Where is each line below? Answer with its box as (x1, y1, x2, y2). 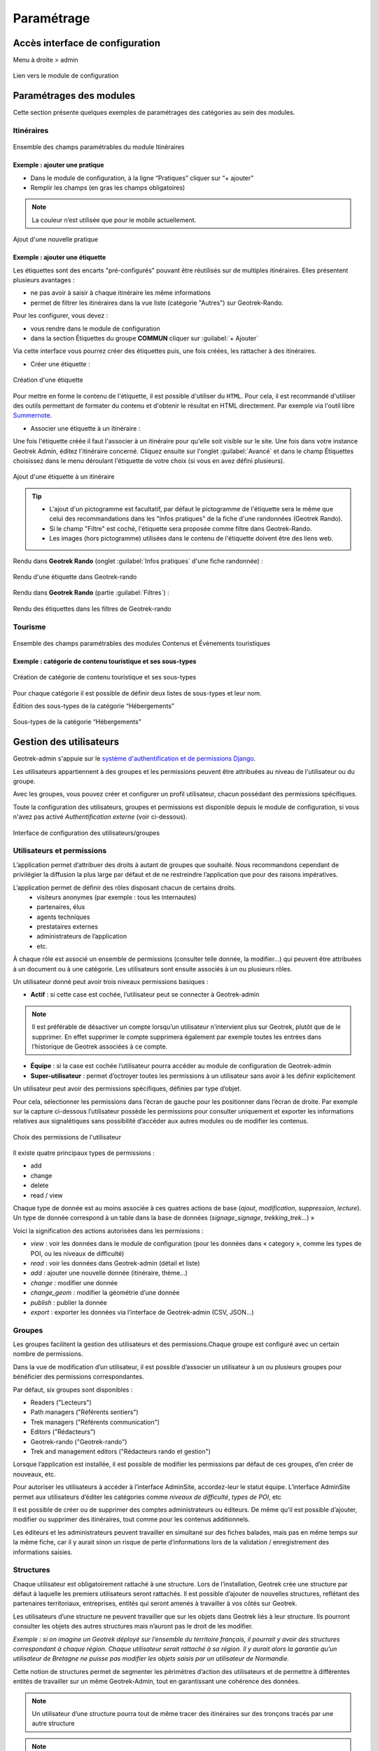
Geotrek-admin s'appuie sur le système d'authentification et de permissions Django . (13, 754, 256, 763)
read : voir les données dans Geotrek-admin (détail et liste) (30, 1259, 200, 1267)
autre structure (31, 1719, 75, 1728)
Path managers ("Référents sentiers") (30, 1408, 139, 1416)
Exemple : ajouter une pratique (13, 161, 104, 169)
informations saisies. (13, 1548, 73, 1556)
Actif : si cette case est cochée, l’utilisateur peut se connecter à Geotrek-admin (30, 990, 260, 999)
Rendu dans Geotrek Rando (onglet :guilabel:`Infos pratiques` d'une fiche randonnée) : (13, 557, 264, 565)
